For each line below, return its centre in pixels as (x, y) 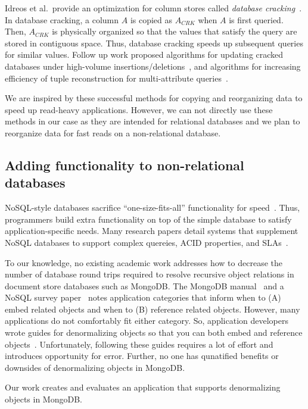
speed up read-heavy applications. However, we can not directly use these (139, 109)
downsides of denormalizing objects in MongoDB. (95, 367)
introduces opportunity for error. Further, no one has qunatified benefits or (142, 356)
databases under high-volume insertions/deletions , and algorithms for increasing (153, 66)
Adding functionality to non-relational (125, 165)
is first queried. (256, 19)
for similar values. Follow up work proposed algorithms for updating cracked (144, 54)
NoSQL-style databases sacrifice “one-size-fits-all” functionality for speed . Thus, (153, 207)
